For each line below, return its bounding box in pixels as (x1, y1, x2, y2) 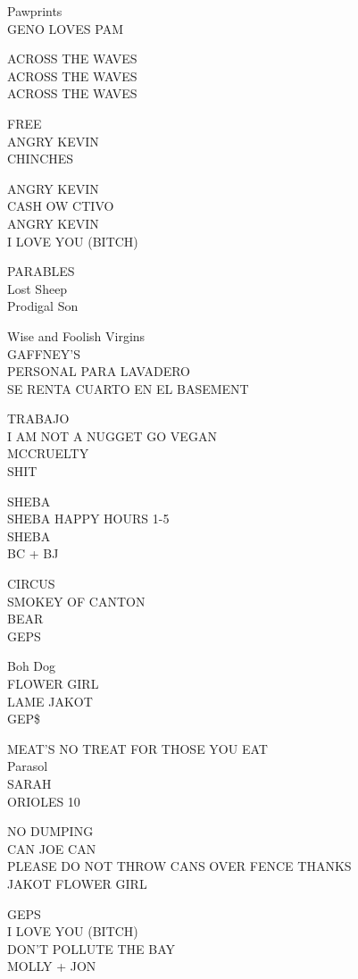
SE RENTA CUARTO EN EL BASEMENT (7, 379, 249, 397)
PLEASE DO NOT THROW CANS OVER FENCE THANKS (7, 857, 352, 875)
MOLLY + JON (7, 957, 96, 975)
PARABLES (7, 262, 75, 280)
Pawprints (7, 2, 62, 20)
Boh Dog (7, 657, 56, 675)
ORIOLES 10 (7, 791, 80, 810)
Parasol (7, 757, 48, 775)
